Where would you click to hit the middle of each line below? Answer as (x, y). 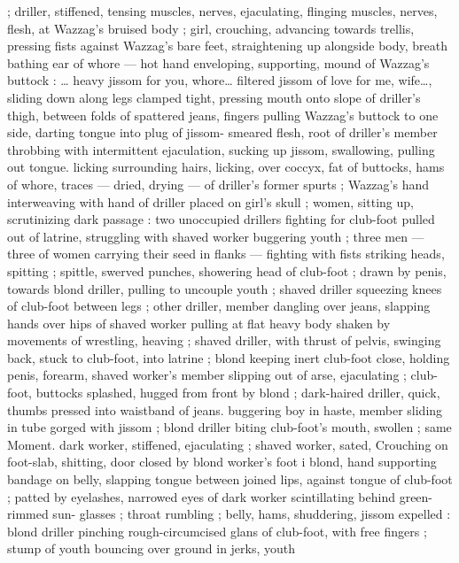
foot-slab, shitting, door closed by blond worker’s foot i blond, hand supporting (222, 462)
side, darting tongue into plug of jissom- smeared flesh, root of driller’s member (222, 132)
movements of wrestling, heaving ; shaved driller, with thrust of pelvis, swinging (224, 340)
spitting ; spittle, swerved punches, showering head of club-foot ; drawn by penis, (227, 270)
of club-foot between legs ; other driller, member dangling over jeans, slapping (219, 306)
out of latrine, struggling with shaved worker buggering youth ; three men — (216, 236)
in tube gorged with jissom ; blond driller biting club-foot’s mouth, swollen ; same (229, 427)
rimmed (28, 514)
